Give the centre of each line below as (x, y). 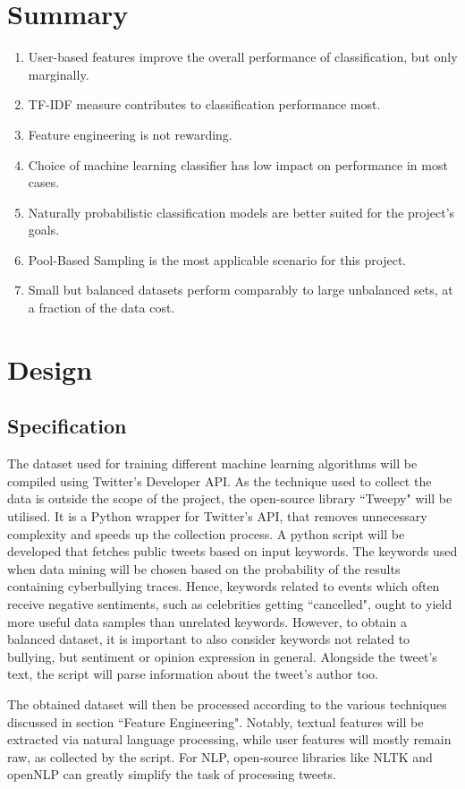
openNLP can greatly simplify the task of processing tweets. (172, 774)
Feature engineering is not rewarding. (130, 134)
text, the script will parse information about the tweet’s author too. (193, 674)
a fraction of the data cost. (101, 308)
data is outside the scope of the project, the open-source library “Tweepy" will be (230, 498)
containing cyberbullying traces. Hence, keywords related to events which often (224, 586)
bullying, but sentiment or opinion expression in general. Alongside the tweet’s (222, 656)
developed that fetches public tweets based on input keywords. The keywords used (232, 551)
